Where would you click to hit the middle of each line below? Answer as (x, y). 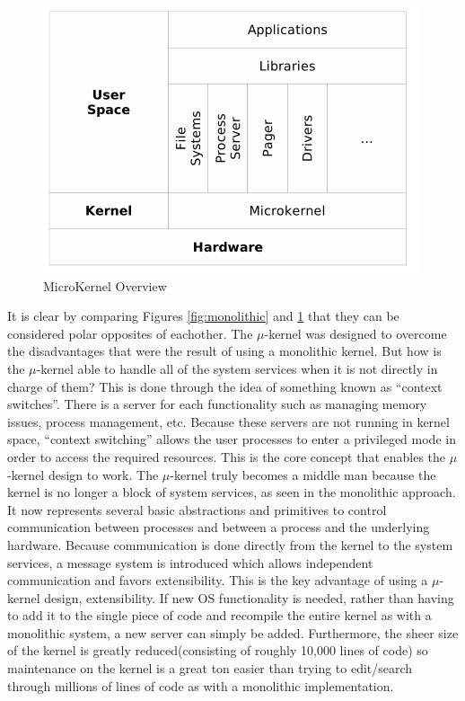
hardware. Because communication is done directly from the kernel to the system (230, 544)
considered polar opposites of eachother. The (130, 333)
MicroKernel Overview (105, 285)
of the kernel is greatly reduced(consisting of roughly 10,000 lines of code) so (218, 650)
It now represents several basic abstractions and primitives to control (197, 509)
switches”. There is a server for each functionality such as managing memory (217, 404)
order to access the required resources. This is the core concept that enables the (227, 456)
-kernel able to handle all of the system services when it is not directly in (237, 368)
